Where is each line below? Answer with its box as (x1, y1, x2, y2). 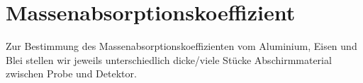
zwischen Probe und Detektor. (6, 66, 137, 81)
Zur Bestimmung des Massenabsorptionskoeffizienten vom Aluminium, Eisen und (6, 39, 357, 53)
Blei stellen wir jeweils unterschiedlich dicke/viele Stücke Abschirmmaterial (6, 52, 332, 67)
